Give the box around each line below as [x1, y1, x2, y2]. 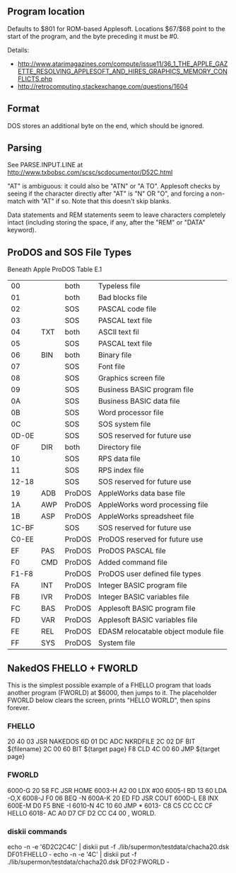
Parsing [7, 142, 42, 154]
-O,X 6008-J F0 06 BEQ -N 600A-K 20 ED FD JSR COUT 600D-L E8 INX [7, 794, 219, 802]
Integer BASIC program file [98, 580, 187, 590]
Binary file [98, 350, 132, 360]
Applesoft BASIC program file [98, 604, 196, 614]
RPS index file [98, 466, 144, 475]
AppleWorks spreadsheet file [98, 512, 194, 522]
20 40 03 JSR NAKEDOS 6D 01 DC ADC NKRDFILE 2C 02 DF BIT [7, 737, 196, 746]
